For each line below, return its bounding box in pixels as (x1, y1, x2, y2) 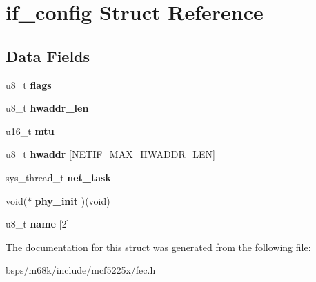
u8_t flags (6, 77, 52, 92)
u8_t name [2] (6, 216, 70, 231)
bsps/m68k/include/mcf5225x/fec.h (6, 263, 156, 277)
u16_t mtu (6, 123, 55, 138)
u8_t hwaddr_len (6, 101, 89, 115)
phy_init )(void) (34, 193, 110, 208)
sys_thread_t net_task (6, 170, 111, 184)
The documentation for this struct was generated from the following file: (6, 239, 311, 254)
